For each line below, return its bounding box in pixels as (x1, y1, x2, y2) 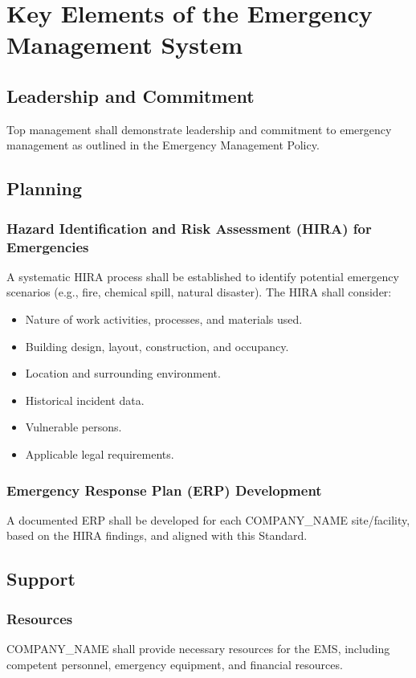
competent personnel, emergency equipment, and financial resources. (6, 656, 343, 672)
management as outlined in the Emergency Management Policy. (6, 137, 320, 153)
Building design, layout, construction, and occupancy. (25, 337, 289, 354)
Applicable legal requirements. (25, 446, 174, 463)
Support (6, 566, 75, 591)
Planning (6, 176, 82, 201)
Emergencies (6, 236, 89, 256)
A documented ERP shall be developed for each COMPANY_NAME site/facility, (6, 511, 410, 528)
